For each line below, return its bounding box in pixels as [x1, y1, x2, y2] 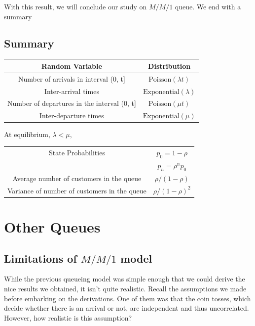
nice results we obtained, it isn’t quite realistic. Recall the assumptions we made [4, 283, 247, 293]
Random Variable [41, 60, 102, 71]
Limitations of [4, 250, 77, 266]
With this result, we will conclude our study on [4, 1, 147, 11]
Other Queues [4, 216, 101, 236]
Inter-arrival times [44, 86, 99, 96]
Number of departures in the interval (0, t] [7, 98, 136, 108]
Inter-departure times [39, 110, 104, 121]
